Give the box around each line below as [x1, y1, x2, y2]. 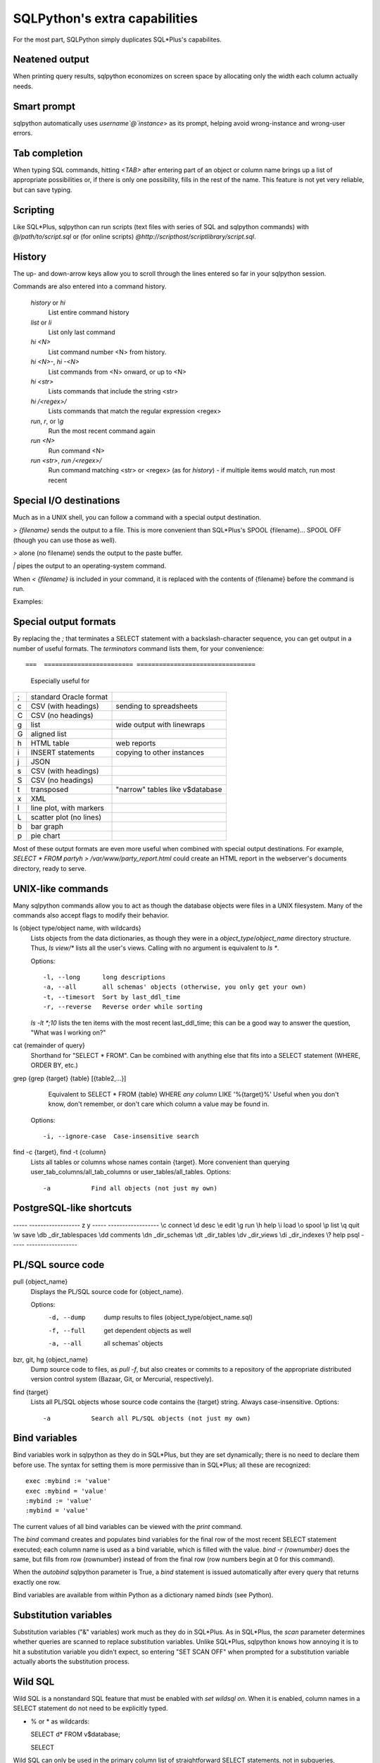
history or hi [30, 298, 66, 307]
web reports [115, 738, 156, 748]
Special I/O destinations [13, 494, 120, 506]
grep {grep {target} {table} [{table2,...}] [13, 1074, 127, 1082]
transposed [30, 784, 69, 794]
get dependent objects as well [103, 1326, 191, 1334]
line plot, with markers [30, 803, 105, 812]
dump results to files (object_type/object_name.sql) [103, 1313, 253, 1322]
